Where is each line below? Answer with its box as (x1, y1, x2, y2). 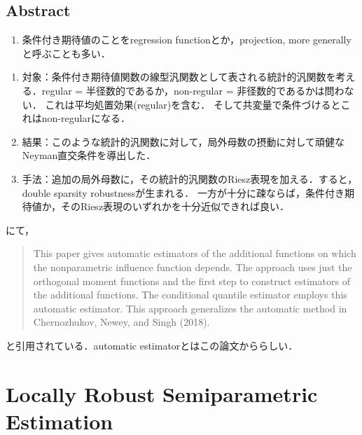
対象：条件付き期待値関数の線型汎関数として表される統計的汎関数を (22, 69, 336, 84)
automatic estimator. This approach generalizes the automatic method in (33, 301, 347, 315)
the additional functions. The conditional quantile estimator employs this (33, 287, 347, 302)
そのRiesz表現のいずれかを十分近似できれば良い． (60, 199, 290, 214)
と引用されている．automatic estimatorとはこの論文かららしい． (6, 338, 298, 352)
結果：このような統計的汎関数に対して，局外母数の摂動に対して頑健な (22, 134, 344, 149)
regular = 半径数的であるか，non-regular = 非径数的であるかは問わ (41, 83, 344, 97)
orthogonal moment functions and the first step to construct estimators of (33, 273, 350, 288)
